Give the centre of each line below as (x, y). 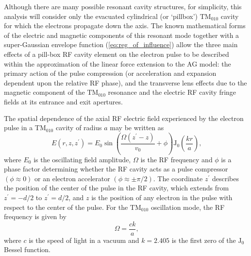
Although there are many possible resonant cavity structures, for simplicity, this (123, 6)
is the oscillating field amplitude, (82, 159)
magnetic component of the (44, 92)
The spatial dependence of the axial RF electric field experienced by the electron (124, 118)
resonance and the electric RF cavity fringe (172, 92)
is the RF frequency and (176, 159)
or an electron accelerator (72, 178)
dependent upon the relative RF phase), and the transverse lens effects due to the (125, 82)
